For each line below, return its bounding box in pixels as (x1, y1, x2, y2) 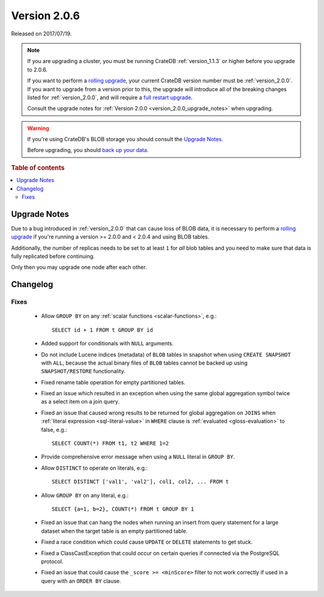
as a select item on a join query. (41, 398, 120, 405)
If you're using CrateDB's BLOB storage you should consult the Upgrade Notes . (27, 136, 223, 143)
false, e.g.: (41, 426, 67, 433)
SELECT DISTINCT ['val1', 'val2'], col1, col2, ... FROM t (52, 478, 229, 485)
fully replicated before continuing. (11, 252, 95, 259)
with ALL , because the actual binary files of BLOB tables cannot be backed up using (41, 359, 248, 366)
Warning (27, 124, 49, 132)
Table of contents (11, 163, 65, 172)
